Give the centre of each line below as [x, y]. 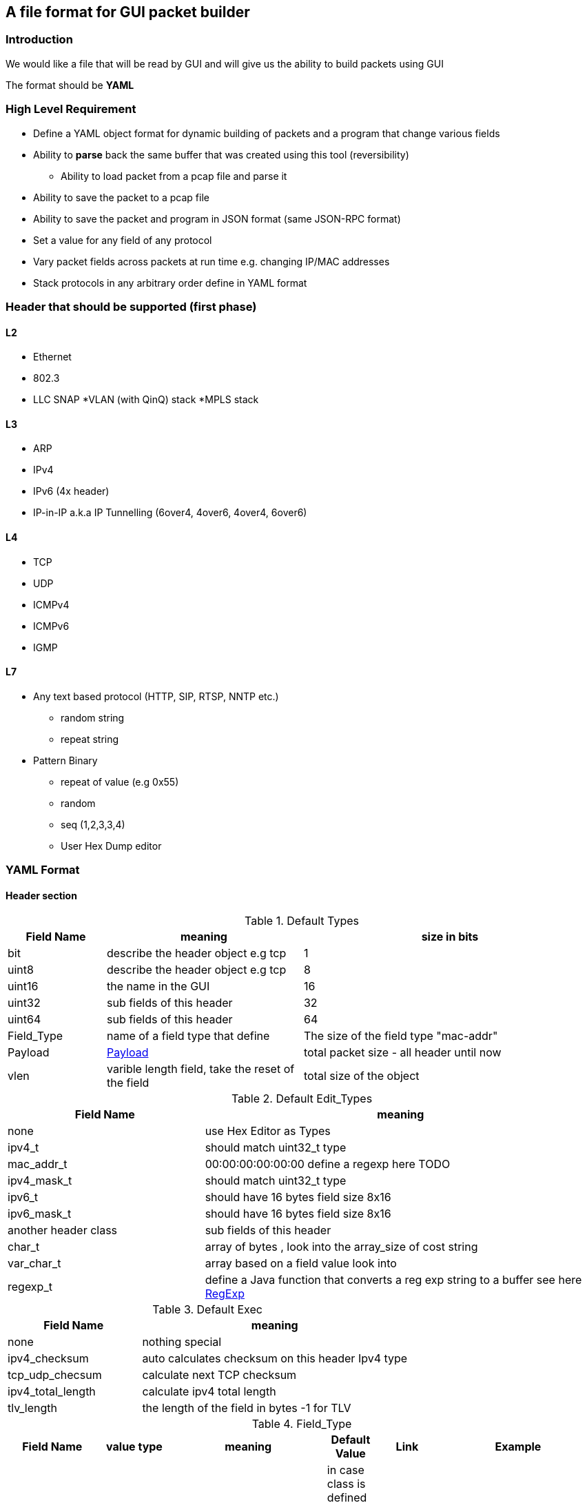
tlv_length [32, 1408]
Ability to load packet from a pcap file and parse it [174, 176]
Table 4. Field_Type [302, 1424]
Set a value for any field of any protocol [123, 240]
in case [346, 1470]
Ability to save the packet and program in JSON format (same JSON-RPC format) [217, 218]
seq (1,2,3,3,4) [93, 824]
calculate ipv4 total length [209, 1392]
